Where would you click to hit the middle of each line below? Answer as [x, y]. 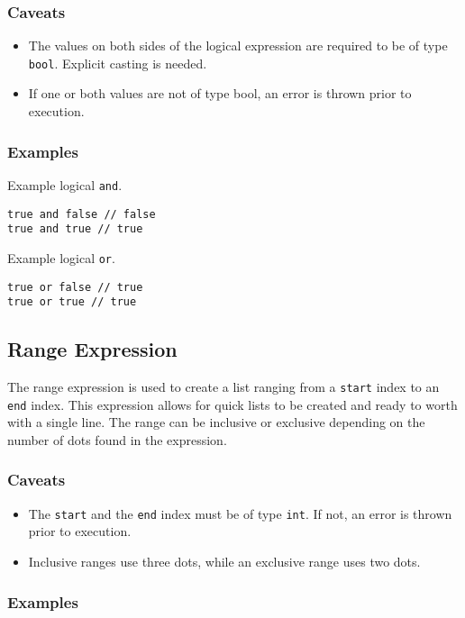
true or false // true [75, 287]
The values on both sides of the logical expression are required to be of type [238, 45]
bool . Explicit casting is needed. [118, 63]
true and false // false [82, 214]
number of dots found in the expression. [117, 439]
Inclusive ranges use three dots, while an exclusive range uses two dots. [224, 561]
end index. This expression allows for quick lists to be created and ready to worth [232, 404]
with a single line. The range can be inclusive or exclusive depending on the [216, 422]
